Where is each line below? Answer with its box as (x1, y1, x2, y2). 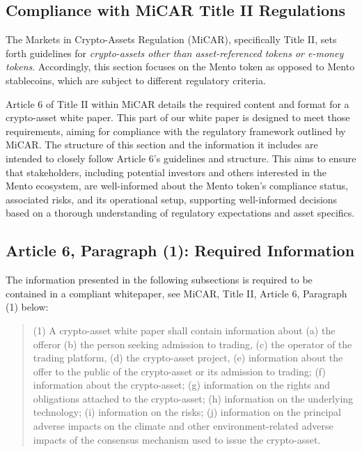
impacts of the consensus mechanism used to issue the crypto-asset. (33, 432, 321, 446)
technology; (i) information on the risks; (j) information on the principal (33, 405, 341, 419)
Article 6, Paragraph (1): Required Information (6, 240, 355, 261)
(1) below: (6, 299, 49, 314)
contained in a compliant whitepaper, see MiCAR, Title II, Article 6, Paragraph (6, 286, 347, 300)
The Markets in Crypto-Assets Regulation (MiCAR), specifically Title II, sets (6, 32, 337, 47)
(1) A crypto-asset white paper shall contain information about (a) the (33, 322, 336, 337)
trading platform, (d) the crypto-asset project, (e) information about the (33, 350, 343, 365)
